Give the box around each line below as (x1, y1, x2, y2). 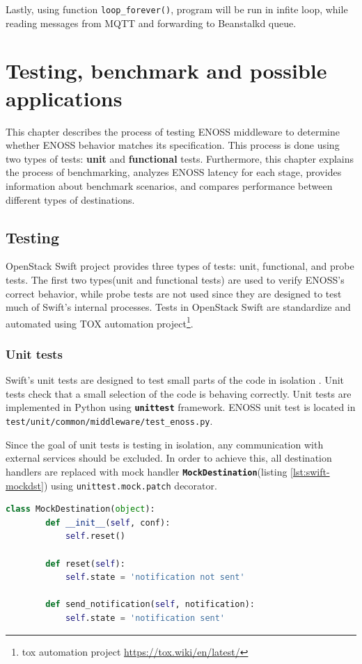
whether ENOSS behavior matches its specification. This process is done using (6, 138, 340, 152)
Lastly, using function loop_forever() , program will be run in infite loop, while (6, 2, 348, 16)
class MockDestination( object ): (6, 504, 155, 515)
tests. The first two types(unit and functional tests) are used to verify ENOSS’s (6, 272, 345, 286)
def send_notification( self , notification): (45, 599, 255, 610)
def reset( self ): (45, 558, 125, 569)
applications (6, 83, 123, 112)
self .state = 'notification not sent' (65, 572, 245, 583)
